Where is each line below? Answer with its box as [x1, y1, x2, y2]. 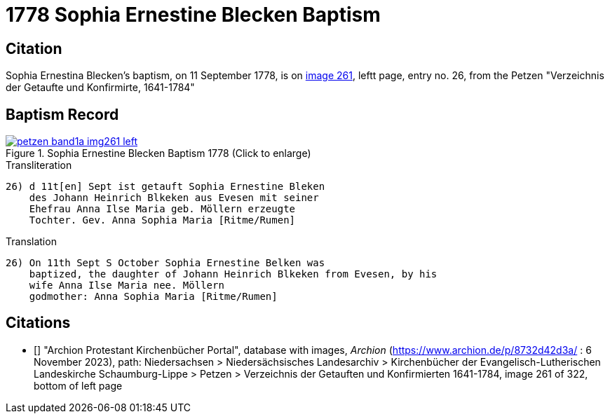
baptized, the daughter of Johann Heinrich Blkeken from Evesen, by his [29, 268, 438, 280]
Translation [6, 235, 57, 248]
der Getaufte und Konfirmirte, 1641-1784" [6, 81, 195, 94]
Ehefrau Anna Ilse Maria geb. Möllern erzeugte [29, 203, 296, 215]
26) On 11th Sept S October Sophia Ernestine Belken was [6, 257, 325, 269]
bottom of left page [34, 379, 123, 392]
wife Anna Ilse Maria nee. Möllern [29, 280, 224, 291]
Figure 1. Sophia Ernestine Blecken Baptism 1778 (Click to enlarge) [6, 147, 311, 160]
